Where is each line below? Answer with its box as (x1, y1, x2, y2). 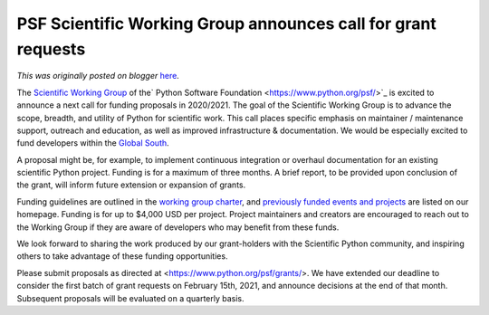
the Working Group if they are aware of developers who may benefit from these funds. (16, 222, 340, 233)
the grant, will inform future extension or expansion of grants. (16, 179, 246, 190)
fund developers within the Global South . (16, 138, 169, 148)
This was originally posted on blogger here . (16, 71, 180, 81)
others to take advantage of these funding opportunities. (16, 251, 228, 262)
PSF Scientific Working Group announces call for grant (16, 14, 436, 33)
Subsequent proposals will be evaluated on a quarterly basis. (16, 292, 244, 303)
